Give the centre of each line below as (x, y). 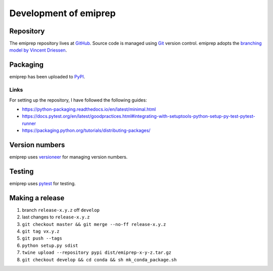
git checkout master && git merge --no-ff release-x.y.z (94, 224)
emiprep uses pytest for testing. (42, 183)
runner (29, 123)
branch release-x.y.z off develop (61, 210)
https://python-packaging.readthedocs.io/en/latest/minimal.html (89, 109)
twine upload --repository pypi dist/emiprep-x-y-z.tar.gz (97, 253)
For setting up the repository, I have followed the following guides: (78, 100)
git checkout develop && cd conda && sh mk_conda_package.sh (99, 260)
